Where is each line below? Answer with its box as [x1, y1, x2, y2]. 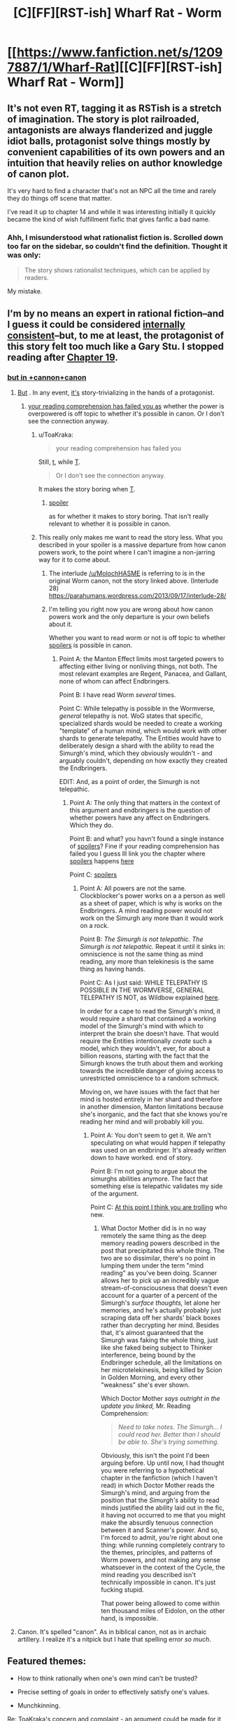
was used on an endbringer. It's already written [90, 1145, 227, 1154]
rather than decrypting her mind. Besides [101, 1321, 220, 1329]
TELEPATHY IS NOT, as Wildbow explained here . [80, 993, 220, 1002]
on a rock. [80, 921, 110, 929]
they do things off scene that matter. [7, 194, 112, 202]
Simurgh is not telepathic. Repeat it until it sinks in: [80, 942, 226, 950]
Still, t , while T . [38, 458, 80, 466]
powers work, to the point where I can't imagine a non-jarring [38, 547, 215, 556]
